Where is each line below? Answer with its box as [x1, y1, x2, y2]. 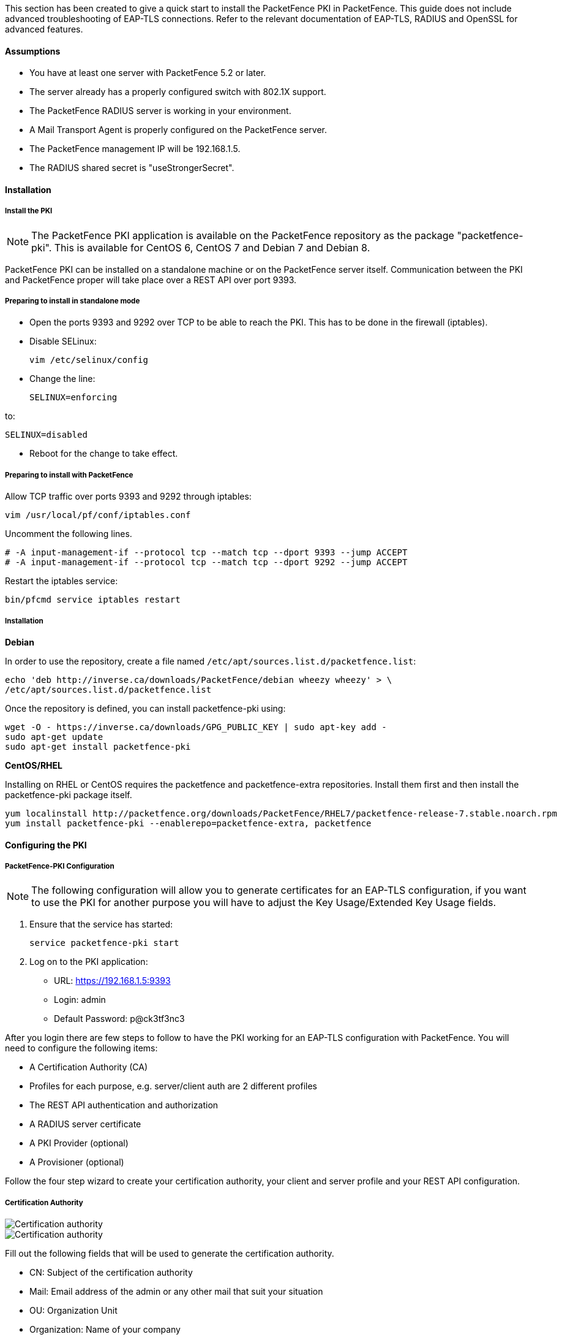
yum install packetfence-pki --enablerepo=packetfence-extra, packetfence [5, 818, 372, 828]
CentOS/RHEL [5, 760, 63, 771]
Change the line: [29, 373, 96, 384]
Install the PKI [5, 207, 53, 216]
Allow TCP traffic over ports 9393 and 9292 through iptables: [5, 491, 252, 502]
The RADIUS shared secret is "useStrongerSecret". [29, 162, 234, 173]
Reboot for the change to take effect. [29, 448, 178, 459]
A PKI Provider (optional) [29, 1138, 129, 1149]
